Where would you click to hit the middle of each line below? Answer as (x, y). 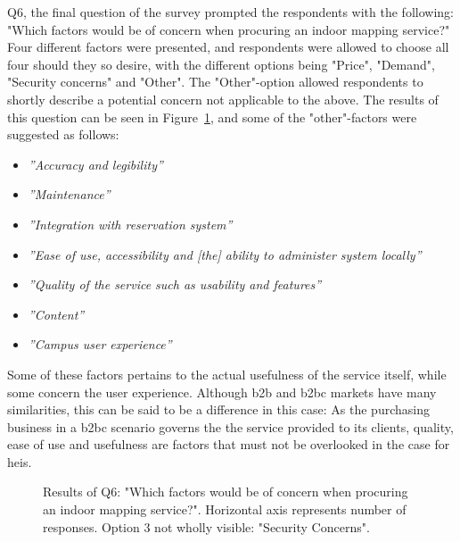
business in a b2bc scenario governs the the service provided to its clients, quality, (230, 426)
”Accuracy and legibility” (95, 164)
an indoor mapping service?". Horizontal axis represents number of (225, 509)
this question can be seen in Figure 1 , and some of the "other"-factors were (212, 117)
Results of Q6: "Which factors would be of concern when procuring (226, 492)
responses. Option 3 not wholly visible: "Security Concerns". (206, 526)
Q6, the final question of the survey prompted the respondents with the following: (230, 12)
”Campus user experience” (100, 344)
